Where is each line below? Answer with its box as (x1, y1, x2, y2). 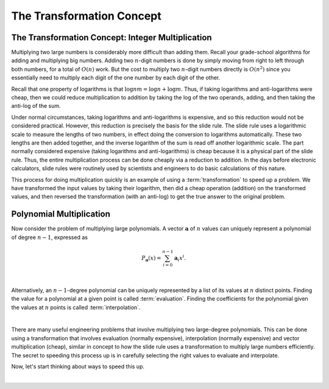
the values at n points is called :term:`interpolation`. (11, 304, 141, 311)
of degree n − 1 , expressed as (11, 234, 88, 241)
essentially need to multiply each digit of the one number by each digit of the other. (11, 74, 221, 82)
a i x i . (174, 254, 186, 263)
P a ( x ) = (141, 254, 161, 263)
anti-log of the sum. (11, 102, 61, 110)
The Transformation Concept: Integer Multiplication (11, 32, 213, 43)
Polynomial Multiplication (11, 209, 111, 219)
